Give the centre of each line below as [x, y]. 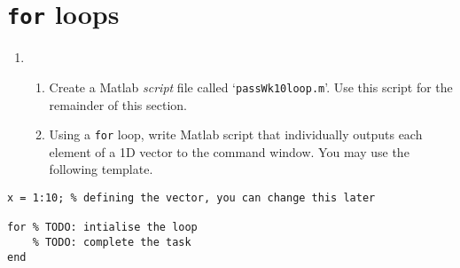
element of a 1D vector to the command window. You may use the [229, 151]
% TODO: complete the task [112, 242]
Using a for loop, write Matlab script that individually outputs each [236, 134]
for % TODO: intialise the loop [102, 228]
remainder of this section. [118, 104]
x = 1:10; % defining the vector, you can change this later [191, 197]
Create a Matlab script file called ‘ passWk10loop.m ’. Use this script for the [251, 87]
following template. [101, 169]
